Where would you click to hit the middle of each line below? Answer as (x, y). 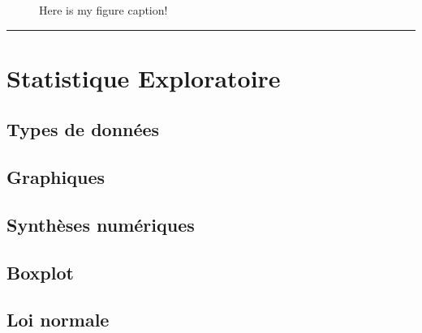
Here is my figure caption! (103, 10)
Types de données (83, 129)
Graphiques (56, 177)
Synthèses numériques (101, 224)
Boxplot (40, 272)
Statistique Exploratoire (144, 77)
